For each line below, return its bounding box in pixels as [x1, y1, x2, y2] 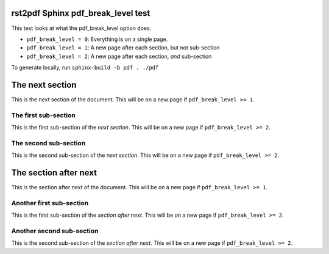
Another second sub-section [11, 227, 99, 235]
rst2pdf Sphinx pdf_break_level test [11, 8, 150, 18]
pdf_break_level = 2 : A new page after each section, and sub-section [26, 53, 212, 60]
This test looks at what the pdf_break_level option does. [11, 24, 152, 32]
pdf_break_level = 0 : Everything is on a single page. [26, 35, 168, 43]
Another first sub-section [11, 198, 89, 207]
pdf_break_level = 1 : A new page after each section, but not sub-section [26, 44, 220, 51]
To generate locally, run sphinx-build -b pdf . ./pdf [11, 64, 159, 71]
